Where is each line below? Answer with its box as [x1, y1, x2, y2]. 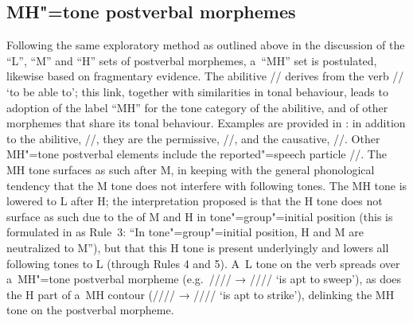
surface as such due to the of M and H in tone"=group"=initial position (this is [6, 208, 393, 224]
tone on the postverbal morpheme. [6, 302, 174, 318]
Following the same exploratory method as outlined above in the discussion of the [6, 37, 405, 53]
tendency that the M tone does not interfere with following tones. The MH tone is [6, 177, 407, 193]
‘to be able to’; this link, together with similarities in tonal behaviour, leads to [6, 83, 388, 99]
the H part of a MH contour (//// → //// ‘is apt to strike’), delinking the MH [6, 286, 395, 302]
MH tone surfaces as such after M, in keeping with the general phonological [6, 161, 375, 177]
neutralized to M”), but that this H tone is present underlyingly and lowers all [6, 239, 389, 255]
